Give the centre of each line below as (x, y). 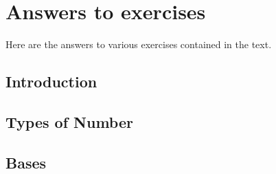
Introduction (51, 81)
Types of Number (69, 121)
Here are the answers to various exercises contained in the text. (139, 44)
